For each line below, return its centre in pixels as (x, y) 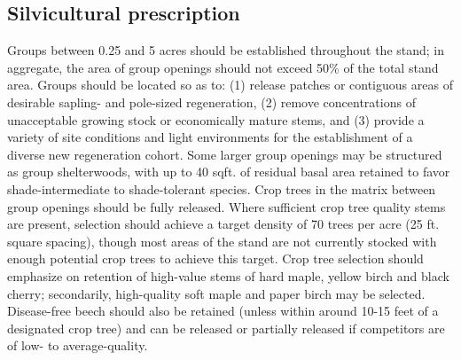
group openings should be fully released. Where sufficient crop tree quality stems (227, 206)
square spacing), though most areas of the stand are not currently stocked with (222, 241)
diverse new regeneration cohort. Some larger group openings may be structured (225, 154)
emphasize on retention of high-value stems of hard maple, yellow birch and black (228, 275)
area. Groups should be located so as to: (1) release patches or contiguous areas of (230, 85)
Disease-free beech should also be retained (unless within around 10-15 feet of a (223, 311)
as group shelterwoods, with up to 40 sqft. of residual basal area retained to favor (229, 172)
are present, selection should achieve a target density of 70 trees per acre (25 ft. (223, 224)
